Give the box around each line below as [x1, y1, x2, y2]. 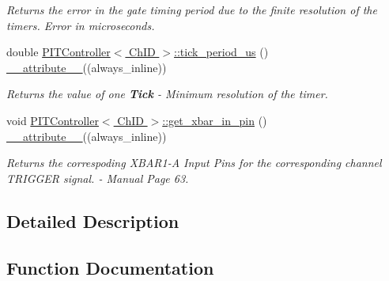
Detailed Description [6, 208, 179, 233]
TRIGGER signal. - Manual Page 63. [6, 169, 189, 186]
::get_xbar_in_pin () [162, 112, 267, 128]
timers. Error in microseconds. [6, 17, 155, 33]
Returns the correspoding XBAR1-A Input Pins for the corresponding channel [6, 154, 382, 171]
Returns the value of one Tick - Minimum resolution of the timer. [6, 85, 328, 102]
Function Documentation [6, 255, 214, 279]
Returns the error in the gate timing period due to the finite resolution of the [6, 2, 377, 17]
